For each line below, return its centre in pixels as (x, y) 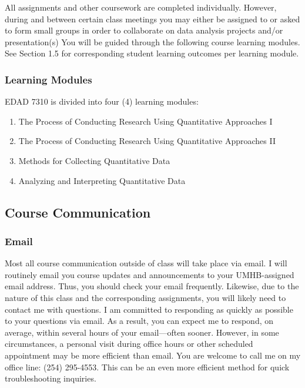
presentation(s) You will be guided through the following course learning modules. (152, 41)
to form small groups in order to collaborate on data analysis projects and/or (144, 30)
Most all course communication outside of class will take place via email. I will (146, 263)
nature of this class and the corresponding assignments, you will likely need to (145, 297)
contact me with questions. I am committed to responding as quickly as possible (149, 309)
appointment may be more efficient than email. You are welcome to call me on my (153, 355)
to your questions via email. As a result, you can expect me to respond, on (139, 321)
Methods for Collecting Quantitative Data (94, 160)
